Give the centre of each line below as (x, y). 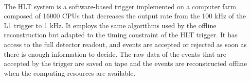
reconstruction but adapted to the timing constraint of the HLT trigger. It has (121, 35)
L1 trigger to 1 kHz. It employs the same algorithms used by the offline (110, 25)
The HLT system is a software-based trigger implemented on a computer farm (120, 6)
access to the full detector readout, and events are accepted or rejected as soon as (125, 44)
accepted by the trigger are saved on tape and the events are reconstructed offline (125, 63)
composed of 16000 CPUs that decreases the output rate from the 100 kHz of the (125, 16)
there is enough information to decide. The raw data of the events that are (115, 54)
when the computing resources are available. (70, 73)
